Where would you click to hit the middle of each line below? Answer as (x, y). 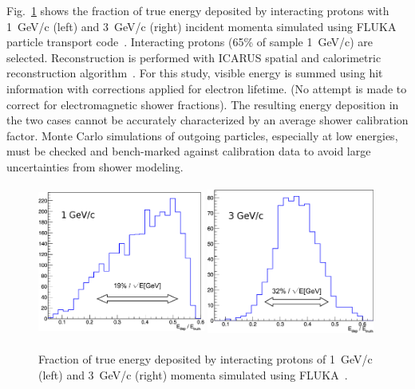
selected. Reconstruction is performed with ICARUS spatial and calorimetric (194, 57)
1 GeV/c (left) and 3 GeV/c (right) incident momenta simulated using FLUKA (202, 26)
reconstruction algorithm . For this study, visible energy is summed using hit (195, 73)
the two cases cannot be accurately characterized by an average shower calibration (207, 120)
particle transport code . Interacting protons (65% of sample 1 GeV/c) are (190, 42)
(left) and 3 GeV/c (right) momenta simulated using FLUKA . (193, 374)
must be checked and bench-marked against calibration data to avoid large (189, 151)
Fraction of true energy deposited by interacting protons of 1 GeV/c (206, 359)
